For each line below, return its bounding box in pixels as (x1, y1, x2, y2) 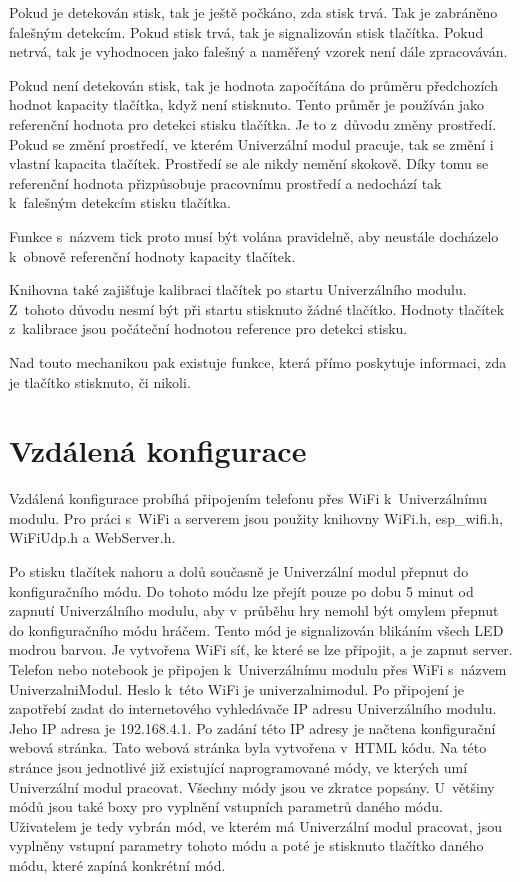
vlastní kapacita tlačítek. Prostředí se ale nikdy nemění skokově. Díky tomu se (9, 153, 489, 174)
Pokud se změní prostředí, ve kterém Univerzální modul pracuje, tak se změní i (9, 133, 494, 154)
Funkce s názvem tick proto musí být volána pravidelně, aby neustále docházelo (9, 225, 499, 246)
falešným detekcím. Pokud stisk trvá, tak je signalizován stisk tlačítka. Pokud (9, 21, 484, 42)
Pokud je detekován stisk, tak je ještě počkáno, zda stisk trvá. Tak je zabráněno (9, 2, 498, 22)
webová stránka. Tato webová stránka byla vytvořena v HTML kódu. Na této (9, 737, 487, 758)
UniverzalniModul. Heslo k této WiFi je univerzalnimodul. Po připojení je (9, 678, 464, 699)
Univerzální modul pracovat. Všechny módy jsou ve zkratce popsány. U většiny (9, 776, 495, 797)
